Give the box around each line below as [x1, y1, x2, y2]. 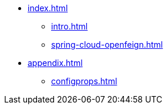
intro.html [51, 21, 88, 31]
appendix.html [28, 58, 83, 68]
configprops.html [51, 76, 117, 86]
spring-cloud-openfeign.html [51, 39, 163, 49]
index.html [28, 3, 68, 13]
